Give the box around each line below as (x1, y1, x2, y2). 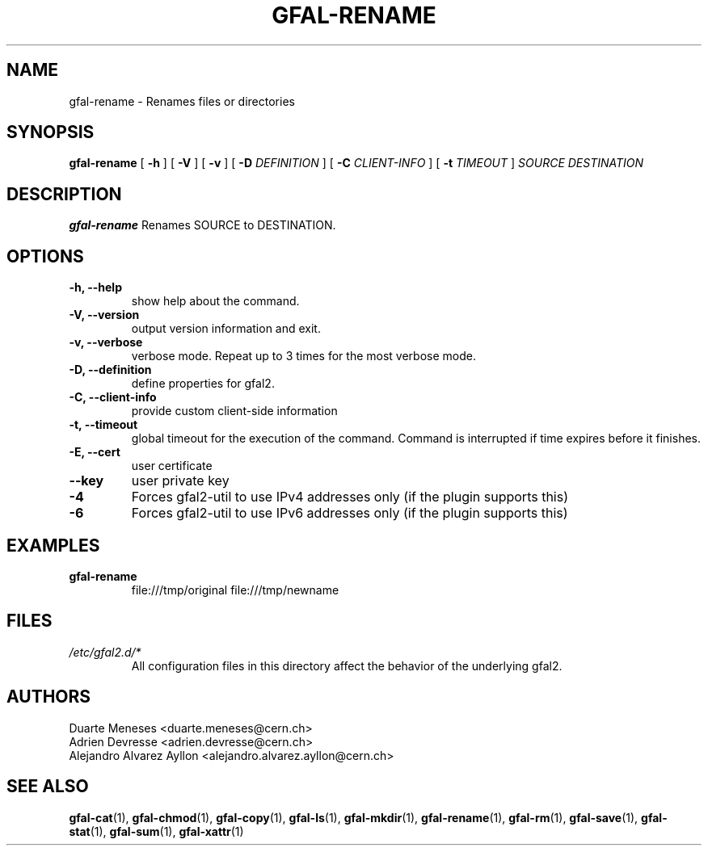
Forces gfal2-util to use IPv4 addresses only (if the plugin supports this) (131, 489, 569, 506)
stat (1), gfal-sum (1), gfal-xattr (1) (69, 824, 244, 838)
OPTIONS (6, 246, 84, 267)
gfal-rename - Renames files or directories (69, 94, 295, 108)
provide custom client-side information (131, 404, 338, 418)
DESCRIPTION (6, 183, 122, 204)
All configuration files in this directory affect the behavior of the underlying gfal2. (131, 658, 563, 673)
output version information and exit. (131, 321, 321, 336)
